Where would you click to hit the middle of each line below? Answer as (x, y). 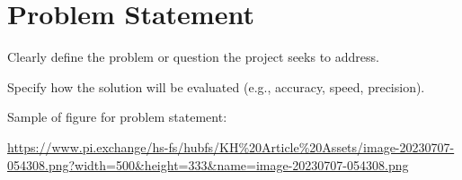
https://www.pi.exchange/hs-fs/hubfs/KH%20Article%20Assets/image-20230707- (231, 146)
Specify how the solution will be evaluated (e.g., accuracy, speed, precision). (216, 86)
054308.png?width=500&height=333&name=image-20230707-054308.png (208, 164)
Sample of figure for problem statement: (117, 117)
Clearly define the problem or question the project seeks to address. (193, 57)
